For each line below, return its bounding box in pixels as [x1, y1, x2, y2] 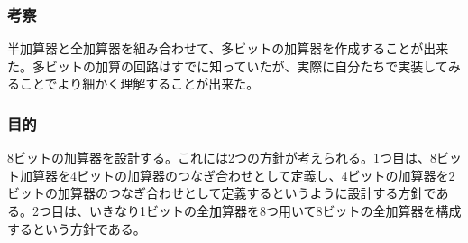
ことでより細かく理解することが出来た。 [19, 74, 260, 93]
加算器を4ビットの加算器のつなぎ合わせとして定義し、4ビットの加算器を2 [19, 165, 455, 184]
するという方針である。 [7, 219, 146, 238]
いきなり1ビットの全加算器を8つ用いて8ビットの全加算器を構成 [88, 201, 462, 220]
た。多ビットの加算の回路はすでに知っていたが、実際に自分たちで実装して [7, 56, 448, 75]
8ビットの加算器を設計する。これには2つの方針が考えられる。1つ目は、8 [7, 148, 436, 167]
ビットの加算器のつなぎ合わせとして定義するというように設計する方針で [7, 183, 436, 202]
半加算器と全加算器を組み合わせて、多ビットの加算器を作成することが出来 [7, 39, 449, 58]
